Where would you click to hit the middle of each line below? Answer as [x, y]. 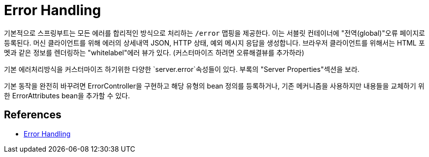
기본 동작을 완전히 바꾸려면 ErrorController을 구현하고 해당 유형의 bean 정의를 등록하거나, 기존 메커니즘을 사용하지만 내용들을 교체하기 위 [214, 86]
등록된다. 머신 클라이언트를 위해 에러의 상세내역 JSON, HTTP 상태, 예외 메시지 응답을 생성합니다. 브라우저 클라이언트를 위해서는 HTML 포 [214, 43]
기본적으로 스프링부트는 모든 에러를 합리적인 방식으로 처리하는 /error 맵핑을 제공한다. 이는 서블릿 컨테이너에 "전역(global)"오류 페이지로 [214, 33]
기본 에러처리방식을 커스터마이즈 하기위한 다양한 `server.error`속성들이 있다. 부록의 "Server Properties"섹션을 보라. [182, 69]
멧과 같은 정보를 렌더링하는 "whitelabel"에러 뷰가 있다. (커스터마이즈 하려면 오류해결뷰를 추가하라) [154, 52]
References [33, 115]
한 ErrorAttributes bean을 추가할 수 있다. [67, 95]
